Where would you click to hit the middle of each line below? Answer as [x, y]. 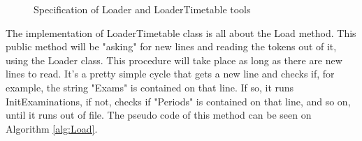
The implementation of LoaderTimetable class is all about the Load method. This [181, 32]
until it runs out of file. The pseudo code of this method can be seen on [159, 115]
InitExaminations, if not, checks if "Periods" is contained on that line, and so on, [178, 101]
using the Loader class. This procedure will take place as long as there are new [174, 60]
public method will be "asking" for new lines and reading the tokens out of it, [171, 46]
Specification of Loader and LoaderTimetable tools [142, 9]
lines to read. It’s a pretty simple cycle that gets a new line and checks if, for [170, 74]
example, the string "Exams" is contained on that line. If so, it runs [150, 87]
